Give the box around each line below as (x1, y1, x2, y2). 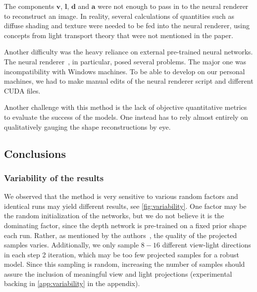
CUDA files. (4, 85, 41, 96)
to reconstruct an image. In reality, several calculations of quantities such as (4, 10, 234, 21)
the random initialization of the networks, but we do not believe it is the (4, 210, 224, 221)
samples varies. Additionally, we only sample (4, 240, 139, 250)
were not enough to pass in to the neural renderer (98, 1, 249, 11)
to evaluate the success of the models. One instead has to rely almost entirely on (4, 111, 248, 122)
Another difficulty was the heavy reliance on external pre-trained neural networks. (4, 47, 253, 57)
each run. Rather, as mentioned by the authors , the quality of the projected (4, 230, 237, 240)
